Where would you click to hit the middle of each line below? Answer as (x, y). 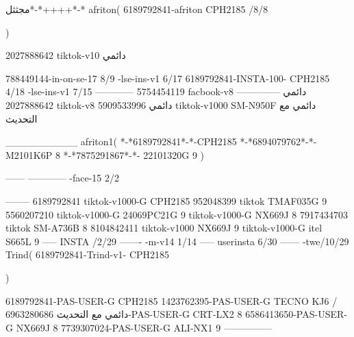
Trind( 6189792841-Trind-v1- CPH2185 (88, 254)
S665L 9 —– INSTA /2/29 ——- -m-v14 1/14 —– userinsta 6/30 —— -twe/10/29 (177, 241)
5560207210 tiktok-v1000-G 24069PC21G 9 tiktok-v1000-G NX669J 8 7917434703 (177, 214)
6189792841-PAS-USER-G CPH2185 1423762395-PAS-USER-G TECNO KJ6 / (172, 300)
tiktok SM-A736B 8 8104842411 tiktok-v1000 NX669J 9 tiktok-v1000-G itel (164, 228)
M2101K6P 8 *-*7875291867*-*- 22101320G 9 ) (105, 154)
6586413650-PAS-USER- (296, 314)
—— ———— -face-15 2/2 (63, 178)
